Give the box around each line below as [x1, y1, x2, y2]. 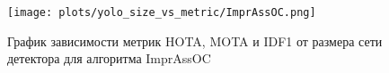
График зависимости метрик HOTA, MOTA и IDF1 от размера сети [7, 31, 383, 50]
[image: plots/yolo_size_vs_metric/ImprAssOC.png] [7, 6, 316, 19]
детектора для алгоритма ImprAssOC [7, 49, 211, 68]
